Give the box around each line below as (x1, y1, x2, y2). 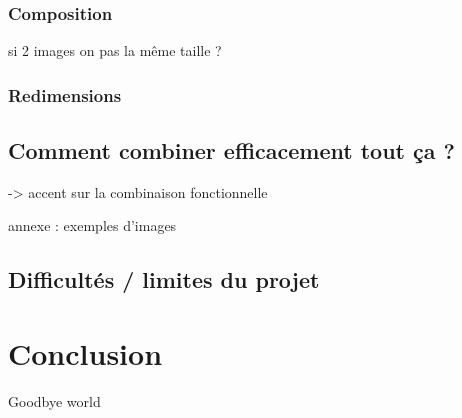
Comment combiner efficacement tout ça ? (8, 135, 455, 166)
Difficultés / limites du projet (8, 264, 320, 295)
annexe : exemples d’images (8, 215, 177, 236)
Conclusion (8, 333, 163, 374)
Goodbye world (8, 390, 101, 411)
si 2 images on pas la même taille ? (8, 40, 222, 61)
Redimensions (8, 82, 122, 107)
